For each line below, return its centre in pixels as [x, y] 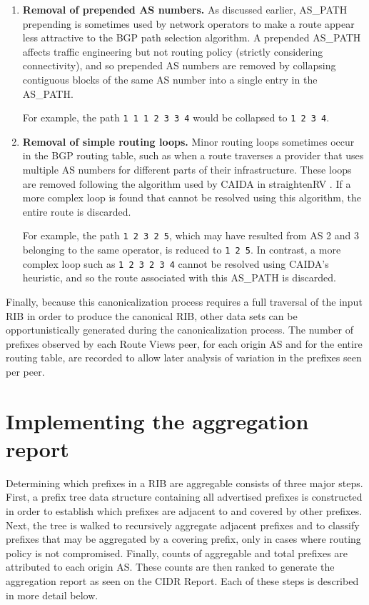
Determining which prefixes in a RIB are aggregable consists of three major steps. [184, 482]
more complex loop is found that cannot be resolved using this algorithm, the [192, 197]
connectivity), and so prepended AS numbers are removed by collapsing [179, 65]
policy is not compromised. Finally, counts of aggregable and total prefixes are [177, 552]
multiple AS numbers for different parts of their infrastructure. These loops [187, 169]
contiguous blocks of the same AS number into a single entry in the [170, 79]
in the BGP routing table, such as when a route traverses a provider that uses [193, 155]
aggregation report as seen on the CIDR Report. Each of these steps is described [182, 580]
